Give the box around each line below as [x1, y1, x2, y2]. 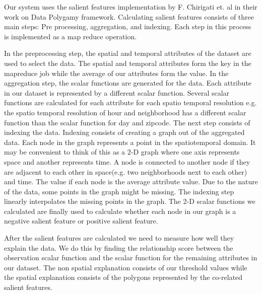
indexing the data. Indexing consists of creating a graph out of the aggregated [4, 127, 245, 137]
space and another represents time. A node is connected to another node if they [4, 156, 250, 167]
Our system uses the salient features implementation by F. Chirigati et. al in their [4, 2, 257, 12]
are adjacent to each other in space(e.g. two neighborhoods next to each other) [4, 166, 247, 177]
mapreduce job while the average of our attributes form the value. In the [4, 67, 229, 78]
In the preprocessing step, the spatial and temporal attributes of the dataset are [4, 48, 251, 58]
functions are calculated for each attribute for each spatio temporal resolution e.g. [4, 97, 257, 108]
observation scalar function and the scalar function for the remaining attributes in [4, 252, 257, 263]
